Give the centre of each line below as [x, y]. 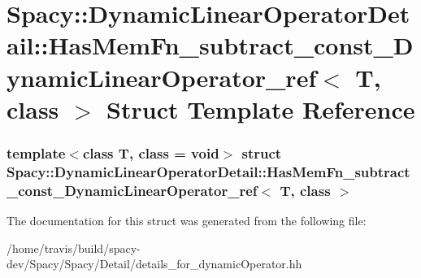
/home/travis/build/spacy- [74, 248]
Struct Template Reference [261, 109]
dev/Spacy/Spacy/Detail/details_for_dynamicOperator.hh [154, 264]
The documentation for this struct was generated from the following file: [187, 220]
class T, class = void [151, 152]
